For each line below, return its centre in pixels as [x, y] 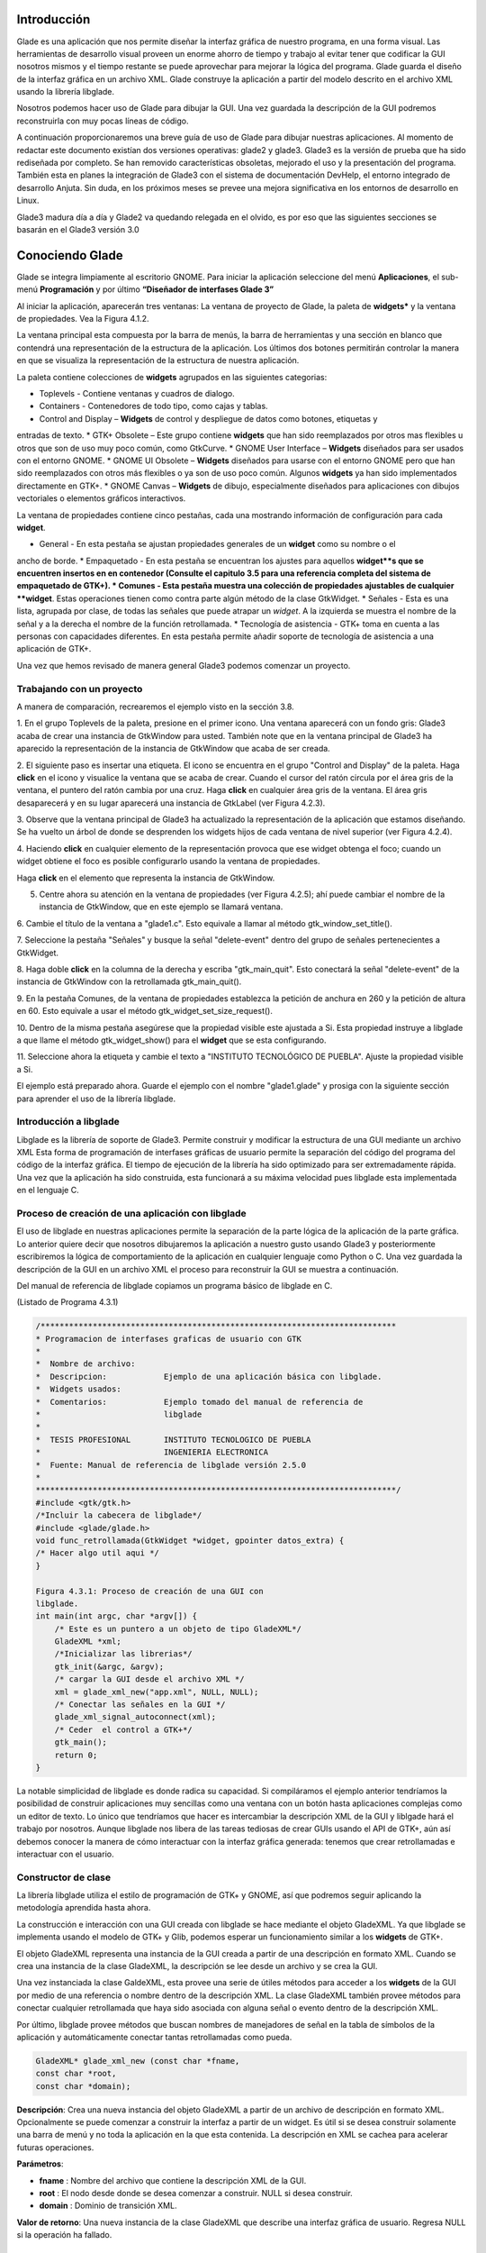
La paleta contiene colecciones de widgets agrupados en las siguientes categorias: [172, 377]
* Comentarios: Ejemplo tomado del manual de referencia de [199, 1402]
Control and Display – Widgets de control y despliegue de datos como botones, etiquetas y [208, 418]
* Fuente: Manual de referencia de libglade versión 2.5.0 [171, 1465]
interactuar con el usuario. [65, 1854]
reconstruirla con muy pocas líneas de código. [103, 121]
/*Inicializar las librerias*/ [123, 1654]
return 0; [76, 1755]
